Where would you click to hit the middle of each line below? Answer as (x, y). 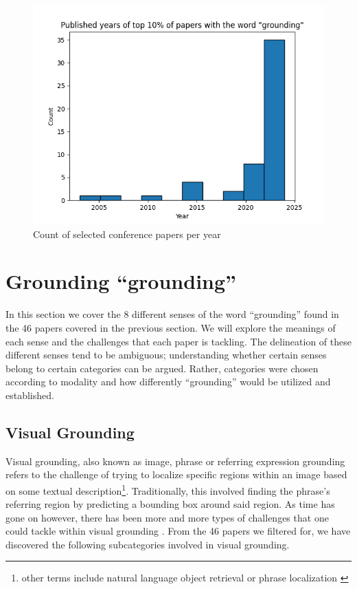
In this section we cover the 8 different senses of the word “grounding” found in (172, 314)
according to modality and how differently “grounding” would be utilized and (168, 382)
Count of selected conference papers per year (127, 234)
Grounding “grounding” (121, 281)
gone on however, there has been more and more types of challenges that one (167, 517)
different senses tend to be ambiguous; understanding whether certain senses (166, 355)
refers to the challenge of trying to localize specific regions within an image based (176, 474)
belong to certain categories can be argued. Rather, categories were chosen (162, 368)
